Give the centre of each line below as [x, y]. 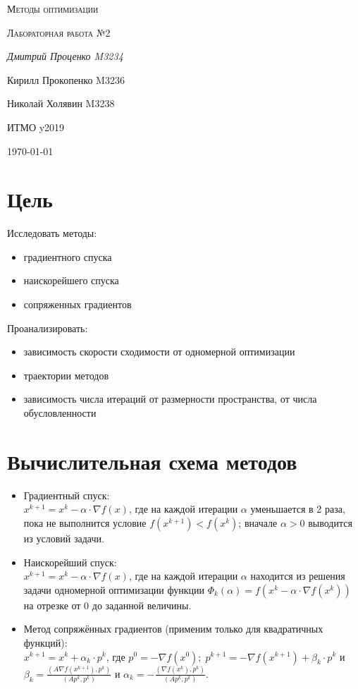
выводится [330, 522]
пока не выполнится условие [85, 522]
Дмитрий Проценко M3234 [65, 56]
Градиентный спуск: [67, 495]
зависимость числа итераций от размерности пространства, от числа [170, 399]
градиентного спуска [68, 256]
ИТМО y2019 [36, 127]
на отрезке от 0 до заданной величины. [107, 605]
